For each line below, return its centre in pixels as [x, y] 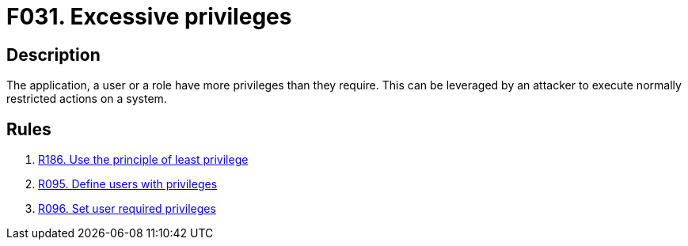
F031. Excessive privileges [149, 17]
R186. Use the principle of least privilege [143, 160]
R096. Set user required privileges [127, 209]
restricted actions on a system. [87, 99]
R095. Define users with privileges [128, 184]
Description [53, 55]
